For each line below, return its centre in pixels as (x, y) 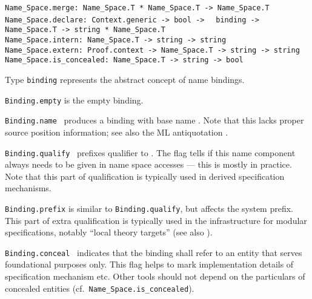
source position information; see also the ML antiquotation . (117, 132)
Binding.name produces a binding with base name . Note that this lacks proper (154, 120)
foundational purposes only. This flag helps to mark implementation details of (149, 264)
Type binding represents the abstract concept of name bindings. (125, 79)
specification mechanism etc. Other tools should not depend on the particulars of (155, 276)
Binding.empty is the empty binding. (74, 100)
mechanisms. (28, 188)
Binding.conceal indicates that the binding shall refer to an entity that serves (154, 252)
